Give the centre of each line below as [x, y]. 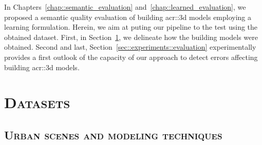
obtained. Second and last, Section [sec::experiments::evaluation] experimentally [130, 47]
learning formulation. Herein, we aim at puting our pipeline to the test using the [131, 27]
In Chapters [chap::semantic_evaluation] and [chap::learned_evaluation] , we [125, 7]
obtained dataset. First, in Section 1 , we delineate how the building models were [131, 37]
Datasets [37, 102]
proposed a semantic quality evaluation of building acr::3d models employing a [128, 17]
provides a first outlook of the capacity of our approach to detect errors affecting [131, 57]
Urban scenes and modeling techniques [113, 134]
